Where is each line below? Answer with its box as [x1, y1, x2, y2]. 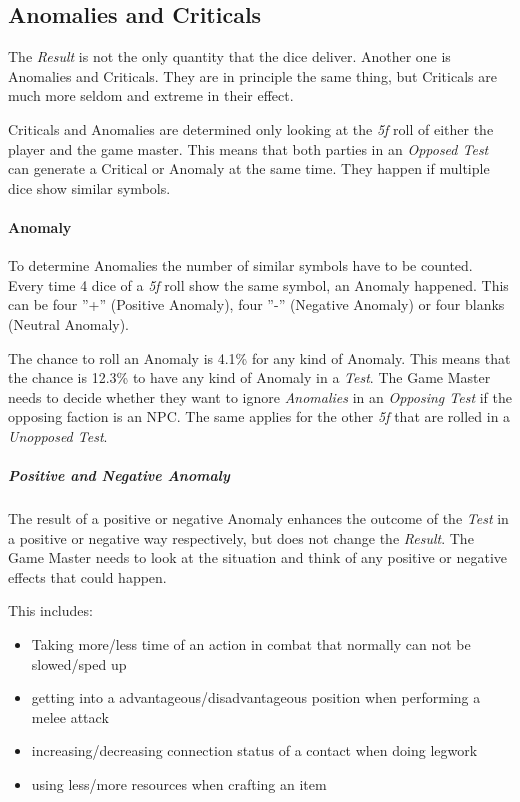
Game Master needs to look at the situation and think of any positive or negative [8, 547, 508, 568]
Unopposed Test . [8, 425, 108, 446]
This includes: [8, 600, 93, 621]
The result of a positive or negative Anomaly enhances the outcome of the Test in [8, 508, 509, 529]
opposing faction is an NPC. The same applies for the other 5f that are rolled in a [8, 406, 511, 427]
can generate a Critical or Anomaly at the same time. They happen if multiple [8, 158, 490, 179]
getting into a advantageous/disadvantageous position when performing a [31, 687, 481, 708]
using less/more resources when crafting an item [31, 774, 327, 794]
